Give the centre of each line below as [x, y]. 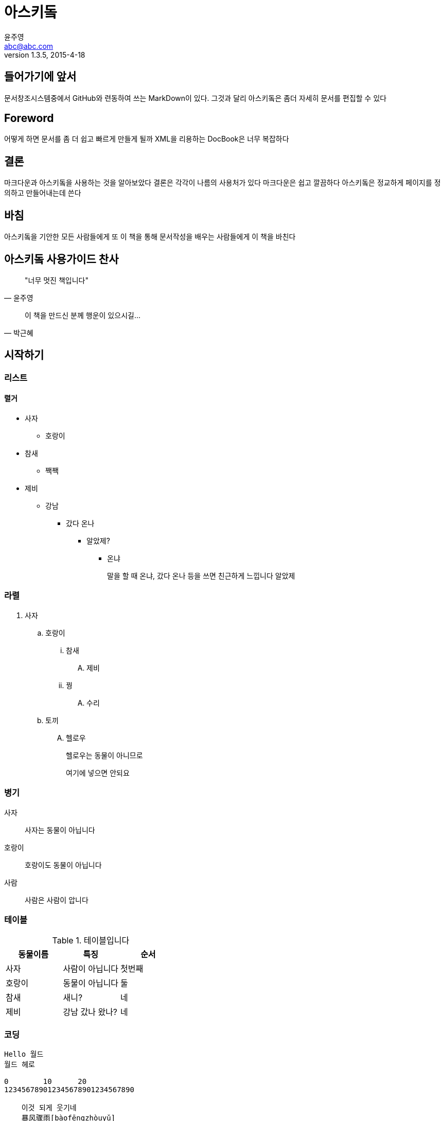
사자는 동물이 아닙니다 [60, 830]
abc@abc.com [29, 46]
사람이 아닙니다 [91, 969]
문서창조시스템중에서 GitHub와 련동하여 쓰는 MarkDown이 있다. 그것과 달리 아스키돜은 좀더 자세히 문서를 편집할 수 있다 [196, 98]
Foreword [29, 118]
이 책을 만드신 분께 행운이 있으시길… [83, 315]
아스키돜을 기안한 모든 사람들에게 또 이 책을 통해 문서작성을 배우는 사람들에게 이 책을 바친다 [150, 237]
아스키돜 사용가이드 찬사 [61, 259]
